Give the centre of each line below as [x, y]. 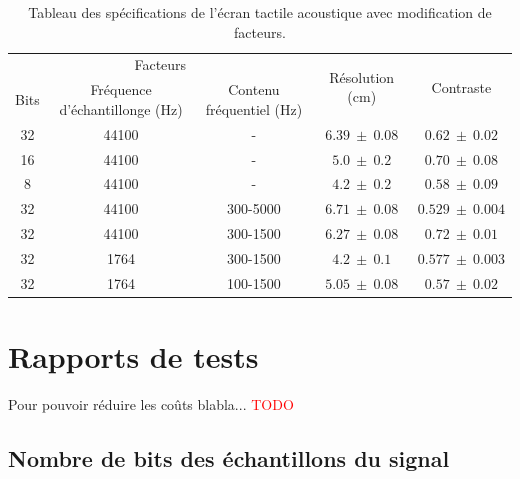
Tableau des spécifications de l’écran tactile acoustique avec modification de [260, 12]
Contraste [461, 86]
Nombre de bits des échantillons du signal [229, 457]
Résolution [362, 76]
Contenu [254, 89]
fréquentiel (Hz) [254, 108]
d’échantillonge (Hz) [121, 108]
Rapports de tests [133, 356]
